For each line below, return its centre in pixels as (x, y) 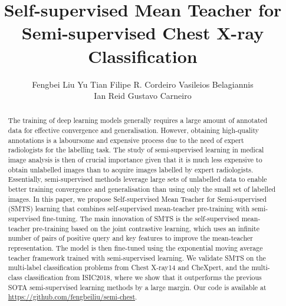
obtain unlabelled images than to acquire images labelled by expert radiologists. (131, 169)
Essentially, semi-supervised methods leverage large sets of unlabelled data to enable (137, 179)
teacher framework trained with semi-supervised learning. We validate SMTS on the (137, 257)
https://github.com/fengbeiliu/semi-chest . (73, 297)
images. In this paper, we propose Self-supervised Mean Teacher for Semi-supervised (137, 199)
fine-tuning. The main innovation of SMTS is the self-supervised (141, 219)
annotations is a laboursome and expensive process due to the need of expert (126, 140)
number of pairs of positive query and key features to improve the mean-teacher (131, 238)
